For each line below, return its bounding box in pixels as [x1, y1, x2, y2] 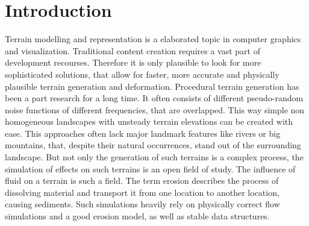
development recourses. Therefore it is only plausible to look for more [5, 56, 261, 69]
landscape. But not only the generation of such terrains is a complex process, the [5, 151, 304, 163]
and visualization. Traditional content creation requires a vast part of [5, 44, 260, 57]
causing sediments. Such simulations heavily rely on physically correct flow [5, 198, 280, 210]
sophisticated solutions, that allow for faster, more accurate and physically [5, 67, 279, 80]
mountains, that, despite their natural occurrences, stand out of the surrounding [5, 139, 301, 151]
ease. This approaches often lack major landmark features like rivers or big [5, 127, 281, 139]
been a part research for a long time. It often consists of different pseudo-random [5, 92, 304, 104]
